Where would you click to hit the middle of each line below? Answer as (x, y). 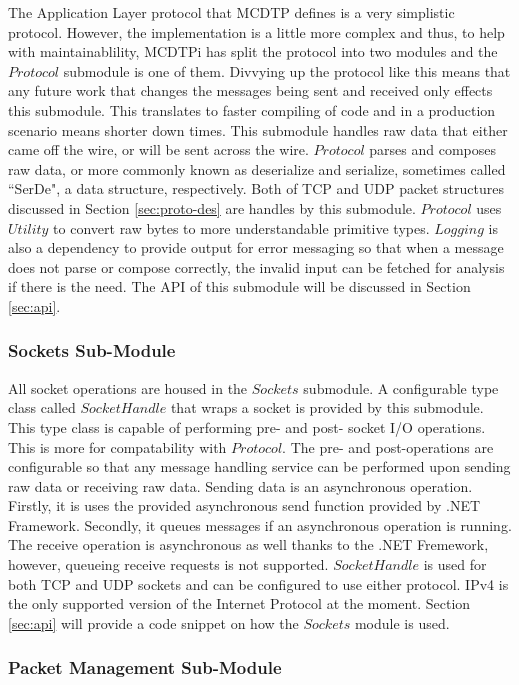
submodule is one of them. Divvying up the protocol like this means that (287, 70)
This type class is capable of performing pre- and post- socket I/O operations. (247, 426)
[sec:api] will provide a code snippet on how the (153, 622)
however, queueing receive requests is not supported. (168, 564)
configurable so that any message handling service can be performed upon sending (259, 466)
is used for (455, 564)
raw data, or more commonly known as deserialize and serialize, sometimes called (257, 168)
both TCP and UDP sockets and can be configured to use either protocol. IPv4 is (258, 583)
